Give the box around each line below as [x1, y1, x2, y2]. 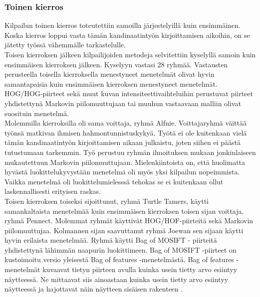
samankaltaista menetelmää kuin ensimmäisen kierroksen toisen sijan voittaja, [4, 205, 244, 216]
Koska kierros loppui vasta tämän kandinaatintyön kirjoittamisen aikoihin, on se [4, 29, 250, 40]
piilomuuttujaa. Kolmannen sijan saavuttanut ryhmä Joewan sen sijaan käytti [4, 225, 244, 235]
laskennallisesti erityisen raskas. [4, 186, 101, 196]
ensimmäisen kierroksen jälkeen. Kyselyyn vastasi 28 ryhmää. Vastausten [4, 59, 228, 69]
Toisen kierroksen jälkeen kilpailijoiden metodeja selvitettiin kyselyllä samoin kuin [4, 49, 256, 59]
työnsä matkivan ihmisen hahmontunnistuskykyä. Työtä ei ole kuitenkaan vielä [4, 127, 247, 138]
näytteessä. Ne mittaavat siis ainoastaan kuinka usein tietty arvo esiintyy [4, 274, 229, 284]
